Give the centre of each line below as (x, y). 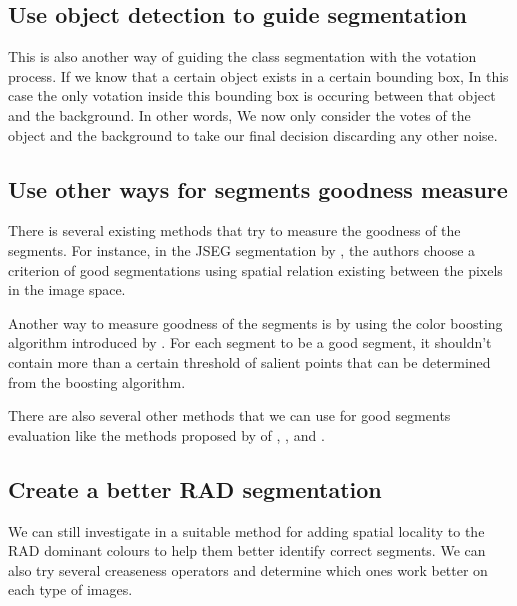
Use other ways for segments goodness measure (258, 188)
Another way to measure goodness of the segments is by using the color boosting (255, 322)
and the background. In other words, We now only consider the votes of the (239, 114)
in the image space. (67, 289)
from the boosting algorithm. (97, 381)
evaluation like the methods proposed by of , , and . (166, 434)
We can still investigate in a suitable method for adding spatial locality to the (246, 530)
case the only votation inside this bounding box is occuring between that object (252, 95)
